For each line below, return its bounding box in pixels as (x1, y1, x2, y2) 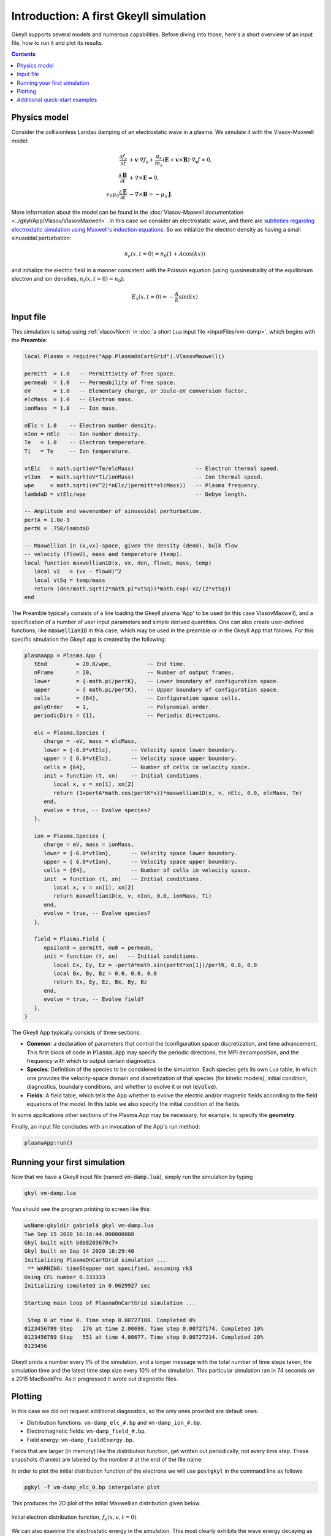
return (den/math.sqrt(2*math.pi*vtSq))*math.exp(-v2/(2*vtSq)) (34, 585, 232, 592)
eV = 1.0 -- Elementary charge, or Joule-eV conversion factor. (24, 388, 248, 394)
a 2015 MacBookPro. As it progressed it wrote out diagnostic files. (11, 1375, 178, 1382)
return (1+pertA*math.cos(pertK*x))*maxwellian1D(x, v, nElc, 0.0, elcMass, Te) (53, 790, 303, 796)
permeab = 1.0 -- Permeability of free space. (24, 378, 177, 386)
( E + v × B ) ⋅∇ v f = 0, (162, 157, 213, 165)
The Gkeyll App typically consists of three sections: (11, 1029, 141, 1036)
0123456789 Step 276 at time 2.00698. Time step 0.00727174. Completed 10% (24, 1325, 264, 1332)
